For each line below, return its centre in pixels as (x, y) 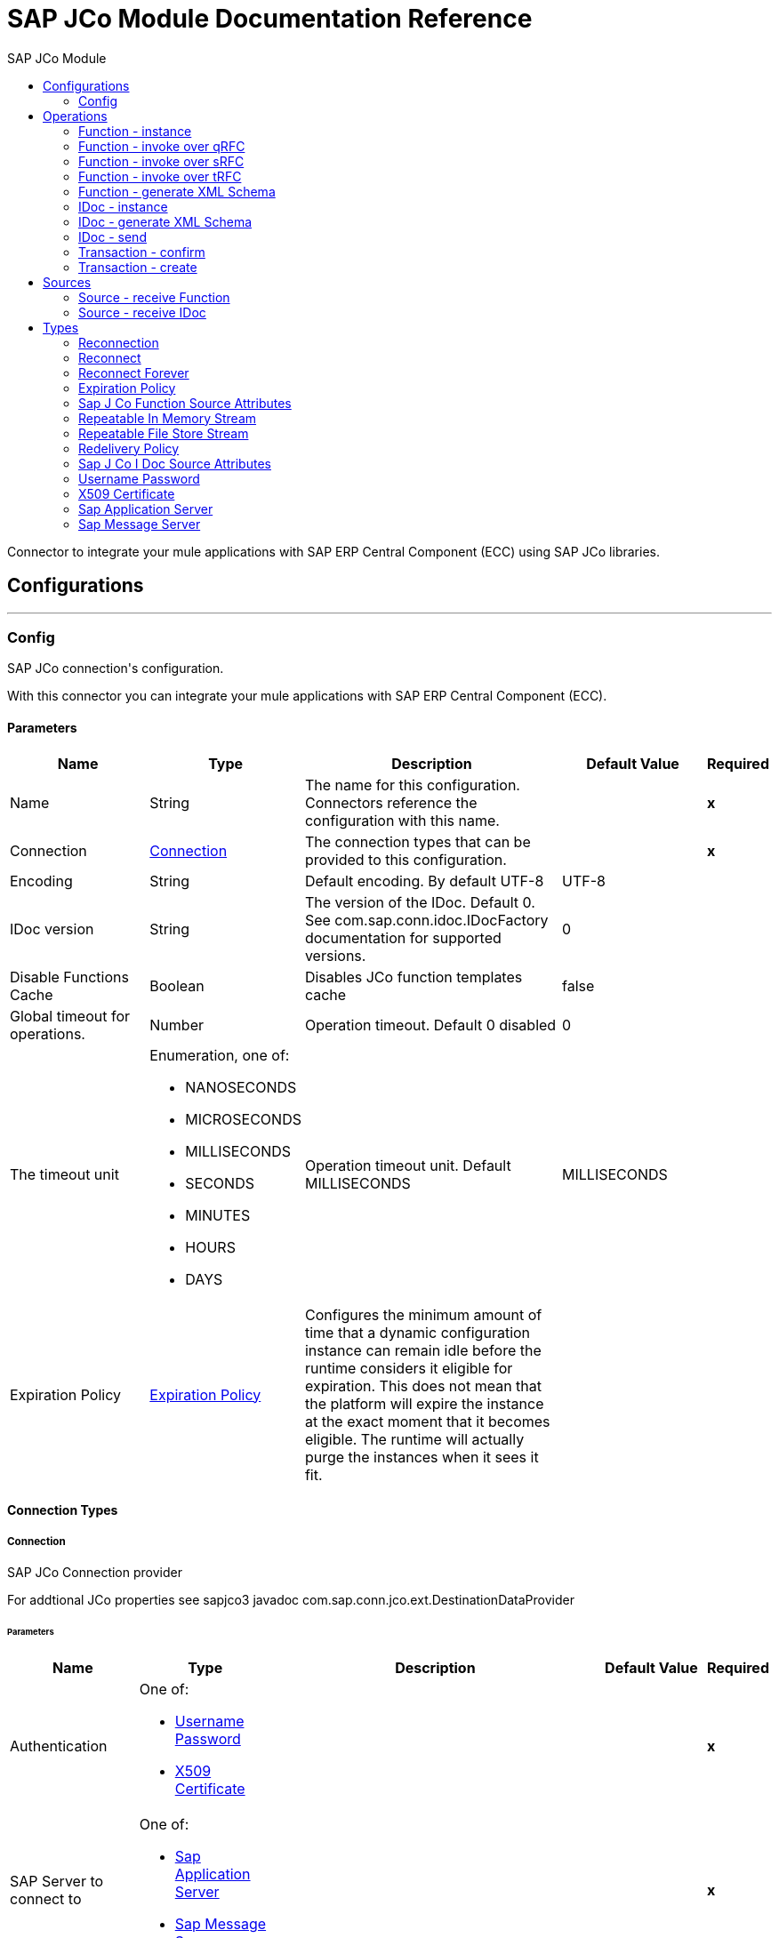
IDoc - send (112, 236)
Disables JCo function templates (414, 977)
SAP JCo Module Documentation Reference (270, 19)
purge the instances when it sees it (422, 1457)
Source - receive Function (154, 297)
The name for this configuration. (412, 785)
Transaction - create (138, 267)
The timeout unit (64, 1174)
